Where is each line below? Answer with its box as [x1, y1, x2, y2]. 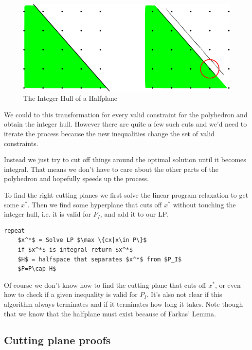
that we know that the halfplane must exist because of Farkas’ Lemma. [4, 308, 216, 318]
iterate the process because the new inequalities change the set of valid [4, 129, 215, 139]
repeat [4, 227, 25, 234]
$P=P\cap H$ [18, 265, 56, 273]
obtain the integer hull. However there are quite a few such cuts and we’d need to [4, 119, 247, 129]
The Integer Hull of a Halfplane [23, 93, 117, 103]
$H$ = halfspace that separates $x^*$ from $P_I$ [18, 256, 182, 263]
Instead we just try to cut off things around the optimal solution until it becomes [4, 154, 246, 165]
